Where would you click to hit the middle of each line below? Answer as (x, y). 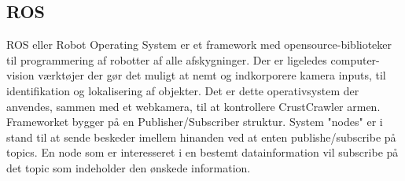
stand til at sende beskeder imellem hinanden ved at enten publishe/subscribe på (201, 137)
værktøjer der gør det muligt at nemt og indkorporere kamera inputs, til (212, 75)
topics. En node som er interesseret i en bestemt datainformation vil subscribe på (202, 152)
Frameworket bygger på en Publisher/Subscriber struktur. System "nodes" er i (195, 122)
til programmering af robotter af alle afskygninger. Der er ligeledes (167, 59)
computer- (355, 59)
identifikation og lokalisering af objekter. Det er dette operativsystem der (183, 90)
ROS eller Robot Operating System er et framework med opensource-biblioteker (199, 44)
